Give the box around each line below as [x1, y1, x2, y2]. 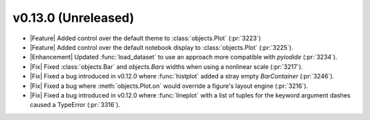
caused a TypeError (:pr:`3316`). [29, 101, 121, 109]
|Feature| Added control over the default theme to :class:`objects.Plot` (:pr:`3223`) [29, 34, 262, 42]
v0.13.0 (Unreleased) [12, 10, 135, 25]
